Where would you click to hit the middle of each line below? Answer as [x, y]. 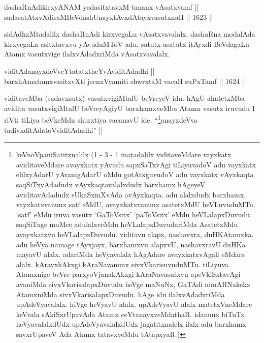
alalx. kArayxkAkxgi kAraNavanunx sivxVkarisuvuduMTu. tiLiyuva [122, 264]
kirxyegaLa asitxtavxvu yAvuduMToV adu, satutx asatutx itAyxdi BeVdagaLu [127, 44]
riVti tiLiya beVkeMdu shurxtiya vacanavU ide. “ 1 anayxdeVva [101, 119]
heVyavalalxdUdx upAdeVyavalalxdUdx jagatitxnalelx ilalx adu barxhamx [131, 324]
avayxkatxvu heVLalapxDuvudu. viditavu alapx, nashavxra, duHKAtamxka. [135, 234]
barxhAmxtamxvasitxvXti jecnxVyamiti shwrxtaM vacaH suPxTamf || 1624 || [125, 81]
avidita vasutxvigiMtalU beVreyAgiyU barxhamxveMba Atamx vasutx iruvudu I [129, 108]
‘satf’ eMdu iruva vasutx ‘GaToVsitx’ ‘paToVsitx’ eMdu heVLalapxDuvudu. [134, 214]
